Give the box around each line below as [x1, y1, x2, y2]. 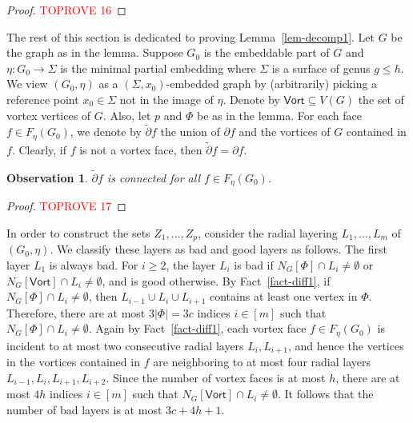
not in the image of [119, 90, 214, 107]
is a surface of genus [271, 59, 371, 76]
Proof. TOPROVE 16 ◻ [6, 2, 126, 18]
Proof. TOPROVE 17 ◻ [6, 198, 126, 214]
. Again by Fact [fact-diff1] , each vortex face [88, 320, 307, 337]
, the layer [166, 256, 216, 273]
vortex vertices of [6, 106, 91, 123]
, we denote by [70, 123, 142, 140]
